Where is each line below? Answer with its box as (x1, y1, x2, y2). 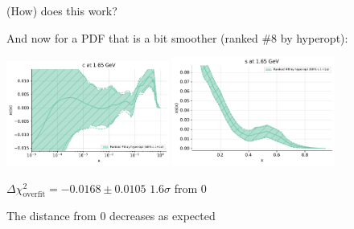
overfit (23, 190, 46, 199)
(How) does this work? (6, 2, 117, 18)
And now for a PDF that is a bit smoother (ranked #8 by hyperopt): (6, 29, 348, 46)
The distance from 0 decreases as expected (6, 207, 216, 224)
